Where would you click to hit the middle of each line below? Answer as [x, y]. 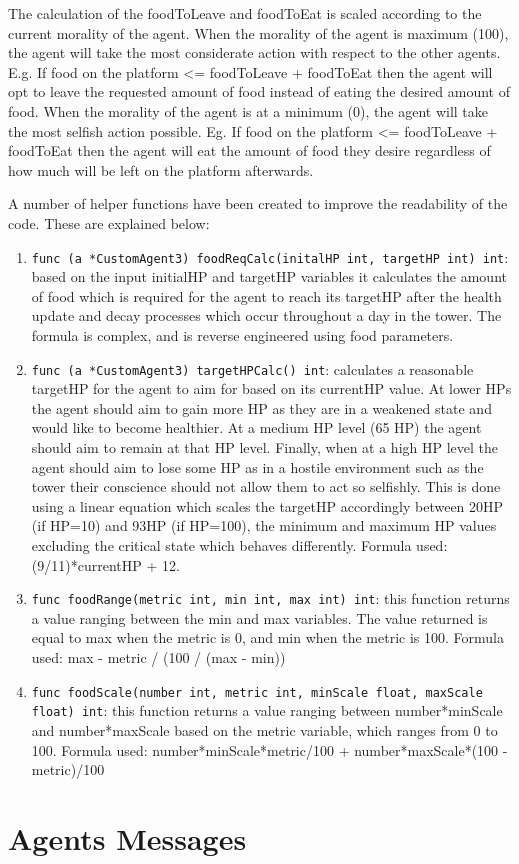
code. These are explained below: [109, 222]
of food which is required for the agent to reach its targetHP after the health [266, 295]
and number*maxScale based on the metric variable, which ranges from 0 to [264, 729]
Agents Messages [127, 837]
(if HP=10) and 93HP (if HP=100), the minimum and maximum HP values [264, 525]
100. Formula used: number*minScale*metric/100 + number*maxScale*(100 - [269, 749]
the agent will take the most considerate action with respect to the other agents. [254, 52]
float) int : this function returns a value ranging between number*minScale [267, 710]
